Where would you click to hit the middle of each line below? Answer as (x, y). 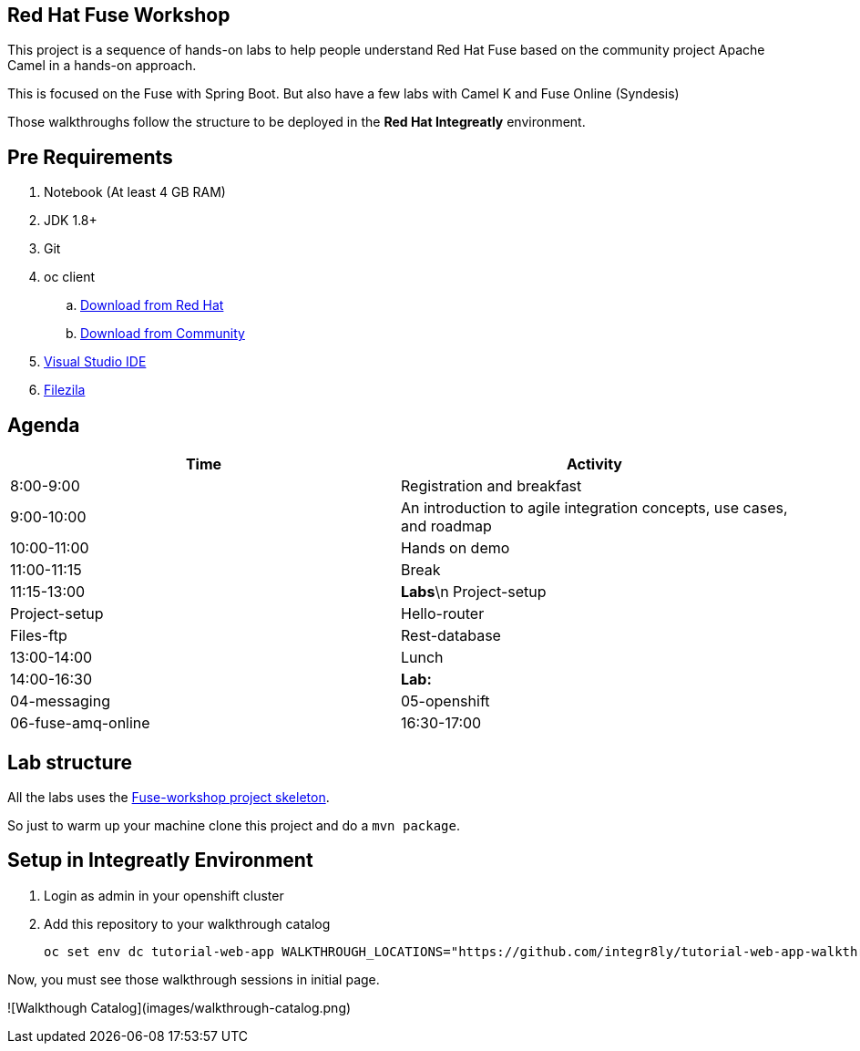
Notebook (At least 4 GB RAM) (135, 192)
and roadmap (446, 526)
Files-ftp (39, 636)
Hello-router (443, 614)
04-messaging (60, 701)
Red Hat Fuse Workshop (119, 15)
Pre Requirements (90, 157)
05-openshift (445, 701)
